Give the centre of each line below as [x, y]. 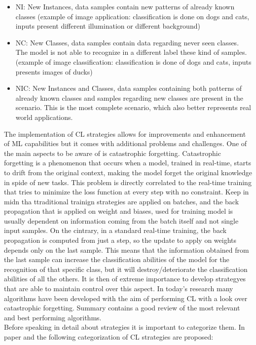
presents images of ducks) [54, 71]
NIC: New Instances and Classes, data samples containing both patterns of [129, 88]
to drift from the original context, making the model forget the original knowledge [128, 172]
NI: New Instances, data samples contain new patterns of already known [125, 6]
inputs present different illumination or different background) [108, 26]
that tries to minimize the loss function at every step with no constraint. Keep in [127, 192]
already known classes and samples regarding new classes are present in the [129, 97]
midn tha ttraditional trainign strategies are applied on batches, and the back [122, 201]
